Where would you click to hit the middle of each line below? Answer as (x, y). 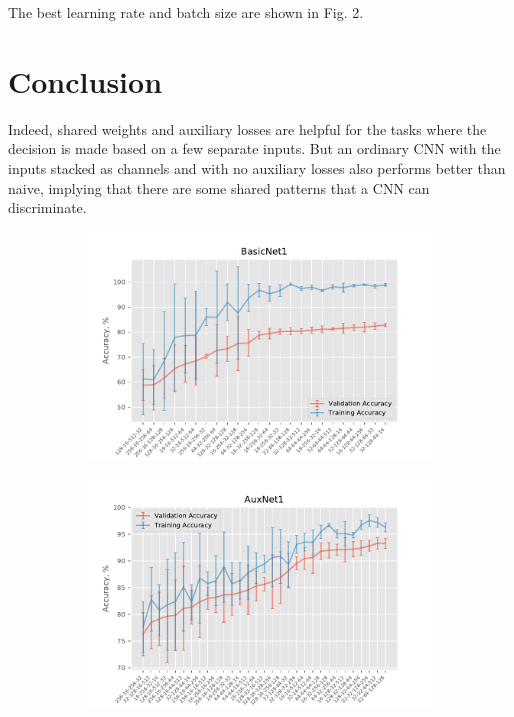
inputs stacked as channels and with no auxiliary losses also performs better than (257, 167)
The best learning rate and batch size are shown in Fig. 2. (186, 12)
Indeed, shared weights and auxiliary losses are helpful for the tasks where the (247, 128)
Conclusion (85, 80)
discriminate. (47, 207)
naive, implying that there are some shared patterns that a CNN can (219, 187)
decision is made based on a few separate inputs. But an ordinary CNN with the (254, 148)
